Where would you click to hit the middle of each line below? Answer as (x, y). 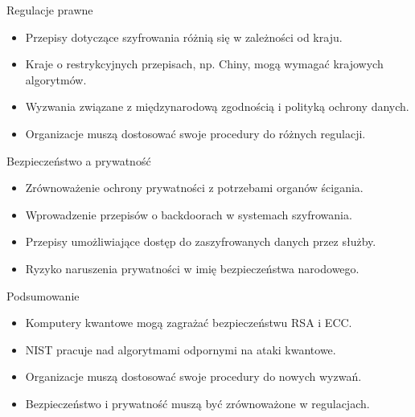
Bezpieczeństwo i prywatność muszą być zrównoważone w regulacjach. (197, 403)
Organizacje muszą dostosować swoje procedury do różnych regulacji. (195, 133)
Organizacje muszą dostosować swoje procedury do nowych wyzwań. (193, 376)
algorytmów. (56, 79)
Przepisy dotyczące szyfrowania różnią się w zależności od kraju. (184, 37)
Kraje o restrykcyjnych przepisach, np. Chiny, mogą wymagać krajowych (204, 64)
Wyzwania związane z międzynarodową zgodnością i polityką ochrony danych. (217, 106)
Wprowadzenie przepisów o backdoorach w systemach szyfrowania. (189, 214)
